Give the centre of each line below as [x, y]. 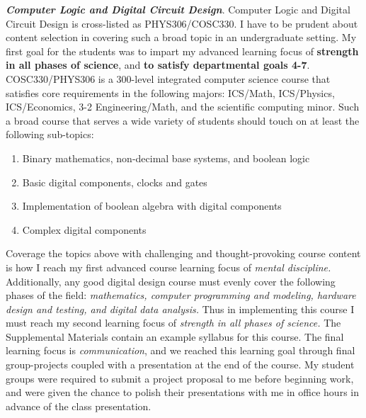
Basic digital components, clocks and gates [115, 182]
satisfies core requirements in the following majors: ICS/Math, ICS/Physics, [170, 92]
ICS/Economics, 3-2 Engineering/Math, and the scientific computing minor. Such [183, 107]
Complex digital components [84, 229]
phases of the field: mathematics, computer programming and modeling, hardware [181, 295]
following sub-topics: [50, 134]
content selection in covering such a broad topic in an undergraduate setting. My [181, 37]
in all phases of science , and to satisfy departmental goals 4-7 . [158, 65]
